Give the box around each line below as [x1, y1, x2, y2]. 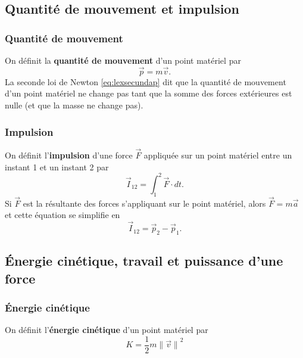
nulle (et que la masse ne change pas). [5, 99, 143, 111]
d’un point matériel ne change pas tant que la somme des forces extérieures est [5, 87, 292, 99]
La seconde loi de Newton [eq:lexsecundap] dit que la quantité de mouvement [5, 75, 286, 88]
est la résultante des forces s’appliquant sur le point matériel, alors [23, 197, 266, 209]
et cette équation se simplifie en [5, 208, 120, 221]
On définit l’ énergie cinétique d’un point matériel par [5, 323, 208, 336]
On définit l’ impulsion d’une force [5, 149, 133, 161]
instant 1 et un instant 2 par [5, 160, 109, 173]
